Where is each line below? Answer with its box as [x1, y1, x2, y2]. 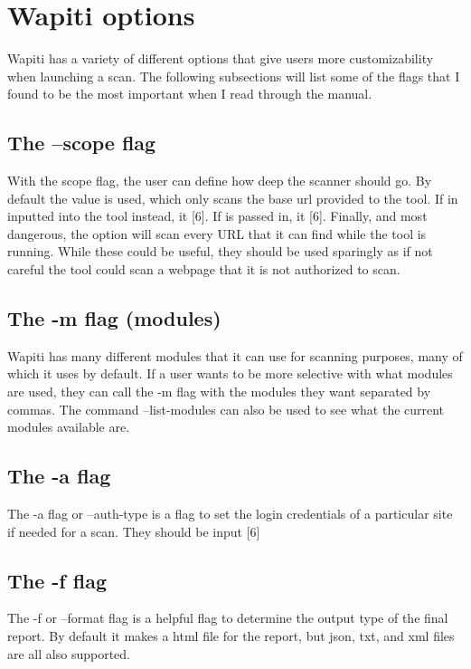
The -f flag [7, 566, 108, 594]
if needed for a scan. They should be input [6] [7, 521, 260, 540]
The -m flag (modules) [7, 304, 221, 332]
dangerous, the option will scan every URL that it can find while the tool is [7, 224, 427, 243]
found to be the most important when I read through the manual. [7, 84, 372, 103]
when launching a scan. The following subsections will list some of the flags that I [7, 66, 460, 85]
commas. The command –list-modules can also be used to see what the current [7, 399, 445, 418]
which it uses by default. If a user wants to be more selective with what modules [7, 364, 453, 383]
